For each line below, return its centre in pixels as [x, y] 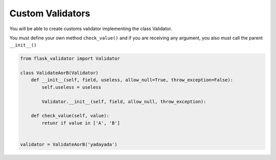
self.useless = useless [72, 87]
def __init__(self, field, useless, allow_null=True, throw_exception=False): [132, 80]
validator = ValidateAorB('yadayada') [69, 144]
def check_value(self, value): [70, 116]
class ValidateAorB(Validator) [60, 73]
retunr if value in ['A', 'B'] [81, 123]
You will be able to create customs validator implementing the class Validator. [91, 29]
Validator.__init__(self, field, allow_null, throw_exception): [124, 101]
